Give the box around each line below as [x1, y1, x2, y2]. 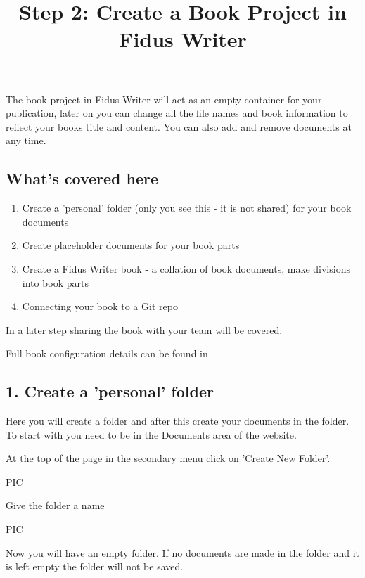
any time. [6, 133, 46, 148]
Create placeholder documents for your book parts [22, 238, 240, 252]
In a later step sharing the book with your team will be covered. [6, 322, 283, 337]
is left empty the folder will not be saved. [6, 559, 184, 574]
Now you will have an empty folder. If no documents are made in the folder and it [6, 545, 360, 560]
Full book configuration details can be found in [6, 346, 208, 361]
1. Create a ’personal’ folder [6, 380, 214, 402]
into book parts [22, 275, 89, 290]
